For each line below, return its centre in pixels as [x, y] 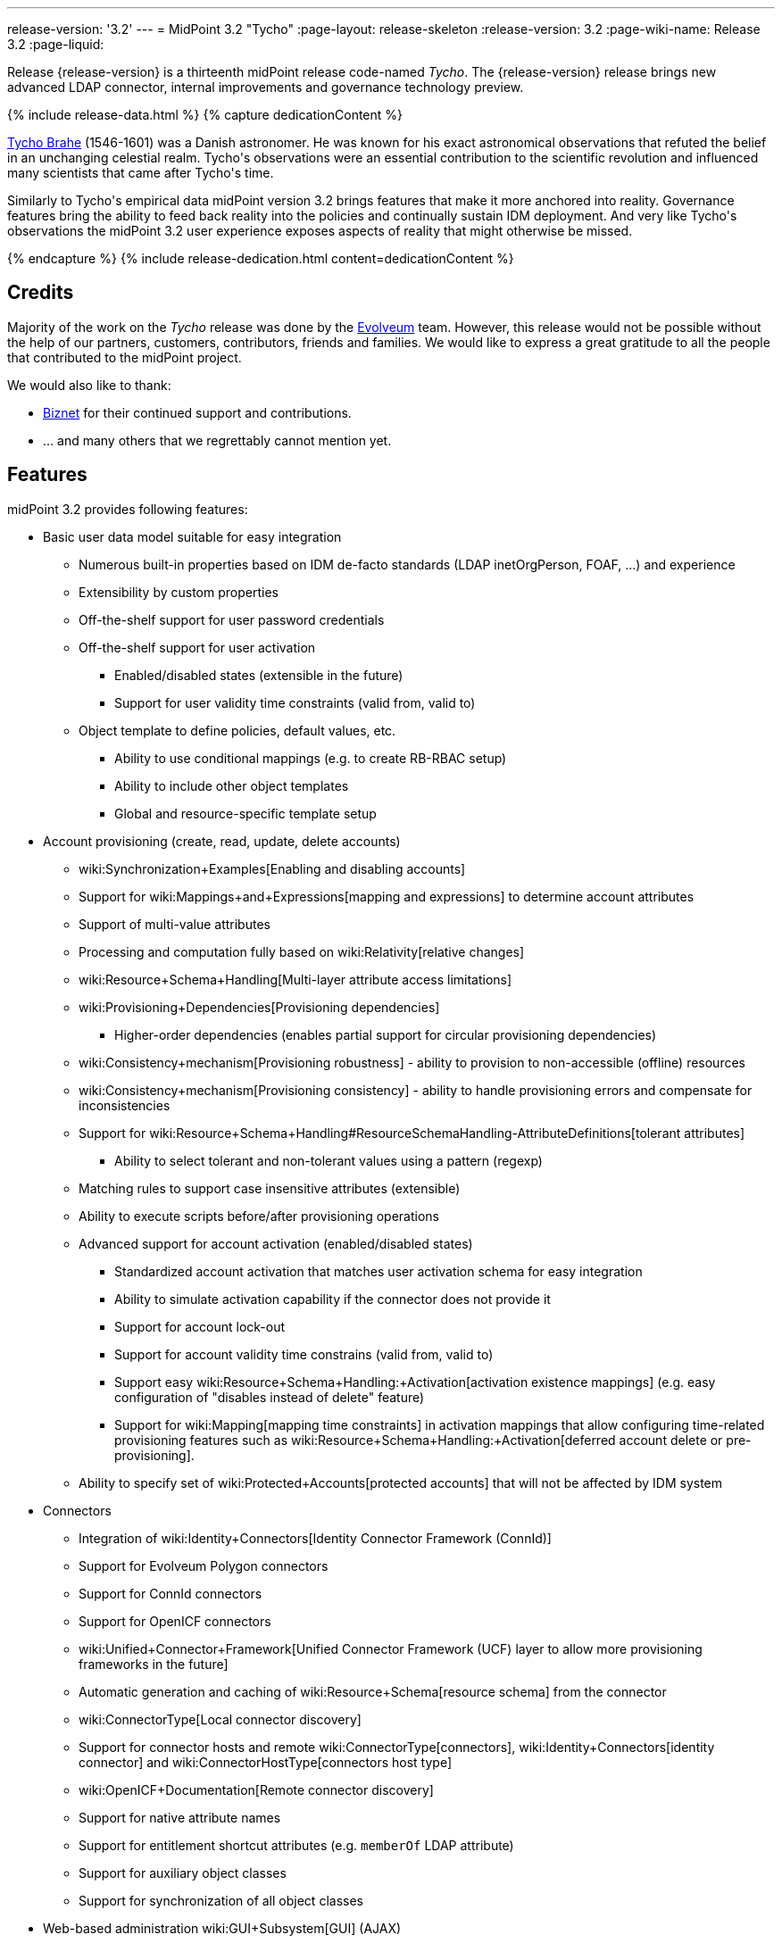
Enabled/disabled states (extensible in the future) [259, 675]
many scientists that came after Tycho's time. [141, 173]
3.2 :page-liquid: [56, 44]
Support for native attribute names [180, 1817]
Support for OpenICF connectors [175, 1621]
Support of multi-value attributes [175, 924]
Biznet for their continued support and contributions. [197, 412]
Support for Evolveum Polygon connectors [204, 1565]
